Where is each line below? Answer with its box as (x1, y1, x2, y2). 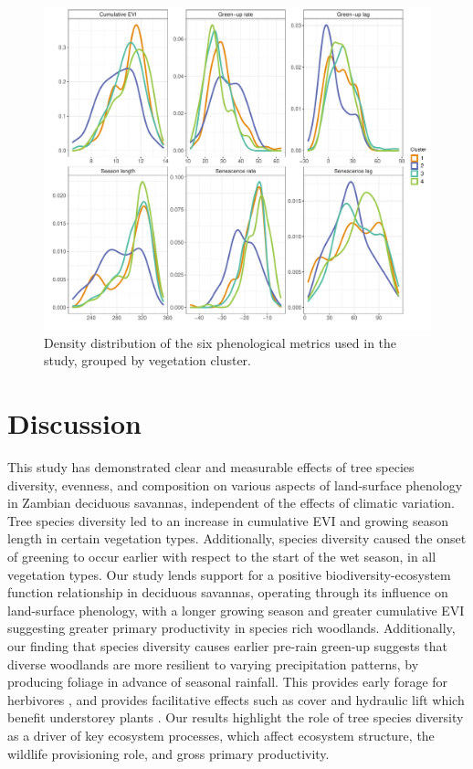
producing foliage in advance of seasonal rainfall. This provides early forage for (7, 672, 448, 691)
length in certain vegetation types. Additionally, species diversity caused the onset (7, 529, 467, 548)
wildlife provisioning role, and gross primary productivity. (7, 743, 330, 763)
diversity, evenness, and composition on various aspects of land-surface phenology (7, 475, 463, 494)
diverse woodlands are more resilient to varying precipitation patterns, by (7, 654, 419, 673)
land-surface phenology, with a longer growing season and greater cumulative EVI (7, 600, 465, 619)
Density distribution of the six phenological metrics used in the (44, 332, 397, 352)
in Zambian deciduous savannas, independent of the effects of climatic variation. (7, 493, 455, 512)
